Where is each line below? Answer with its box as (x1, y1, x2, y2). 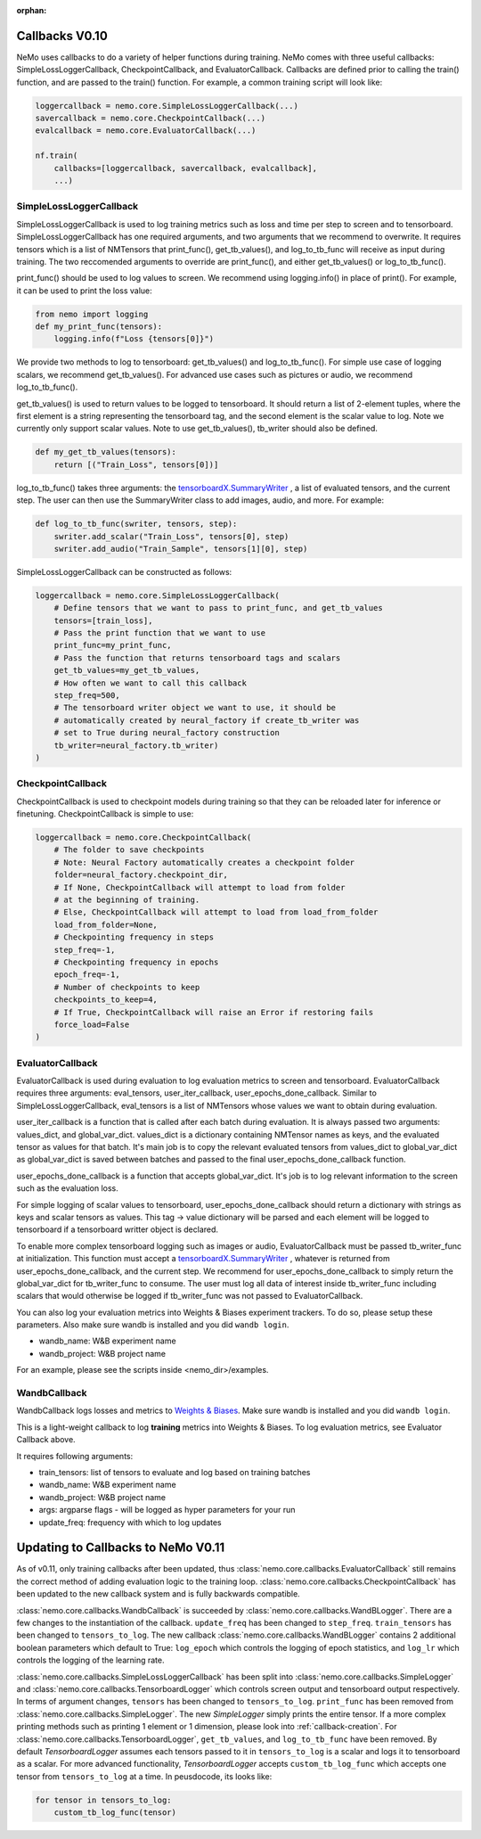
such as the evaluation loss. (16, 1183, 119, 1194)
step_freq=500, (53, 691, 120, 701)
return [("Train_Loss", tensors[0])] (53, 459, 219, 470)
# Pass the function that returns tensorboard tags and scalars (53, 653, 341, 663)
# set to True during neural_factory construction (53, 727, 280, 738)
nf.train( (35, 151, 78, 160)
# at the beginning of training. (53, 895, 200, 905)
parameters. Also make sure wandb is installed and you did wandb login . (16, 1319, 289, 1330)
